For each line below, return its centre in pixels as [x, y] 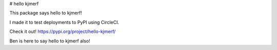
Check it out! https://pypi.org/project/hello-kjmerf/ [63, 32]
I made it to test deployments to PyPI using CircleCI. [64, 22]
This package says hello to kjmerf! [46, 13]
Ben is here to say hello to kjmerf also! [50, 41]
